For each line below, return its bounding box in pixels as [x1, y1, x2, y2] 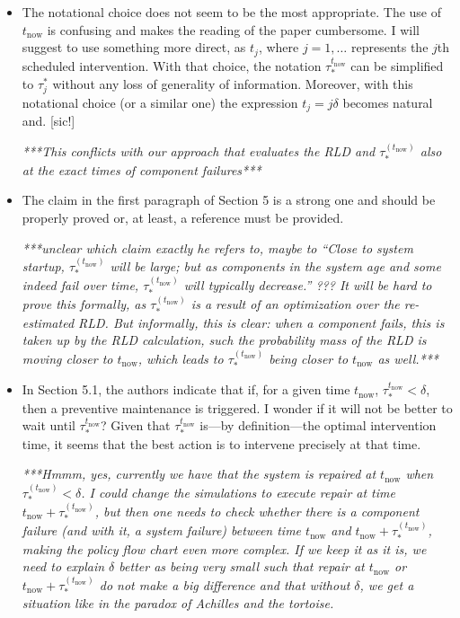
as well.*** [377, 349, 439, 367]
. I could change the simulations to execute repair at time [81, 482, 395, 501]
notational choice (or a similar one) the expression [22, 93, 298, 111]
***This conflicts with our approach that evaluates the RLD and [22, 142, 376, 161]
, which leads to [137, 349, 224, 367]
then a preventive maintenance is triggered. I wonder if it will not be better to [22, 398, 453, 417]
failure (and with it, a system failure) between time [22, 521, 302, 540]
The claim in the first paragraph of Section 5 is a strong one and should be [22, 190, 436, 209]
